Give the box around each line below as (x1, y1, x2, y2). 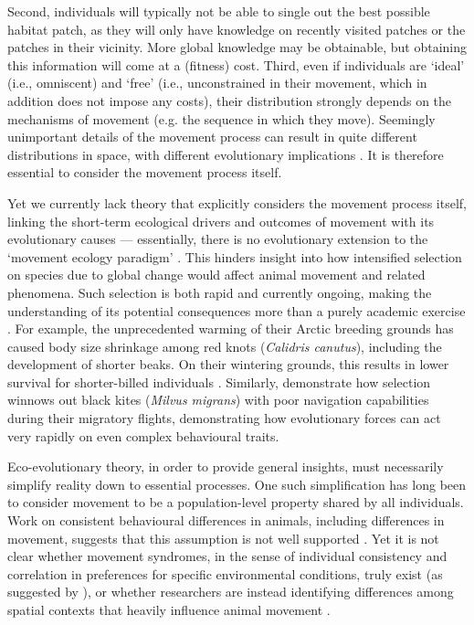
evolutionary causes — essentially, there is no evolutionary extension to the (7, 229, 428, 249)
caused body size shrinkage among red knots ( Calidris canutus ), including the (7, 336, 442, 355)
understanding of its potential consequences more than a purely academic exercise (7, 301, 466, 320)
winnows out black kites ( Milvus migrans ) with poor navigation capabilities (7, 390, 429, 409)
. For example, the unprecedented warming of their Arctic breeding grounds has (7, 319, 454, 338)
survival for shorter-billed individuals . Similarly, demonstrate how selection (7, 372, 431, 391)
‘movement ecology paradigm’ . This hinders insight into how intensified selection (7, 247, 462, 266)
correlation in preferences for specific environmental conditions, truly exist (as (7, 564, 443, 583)
